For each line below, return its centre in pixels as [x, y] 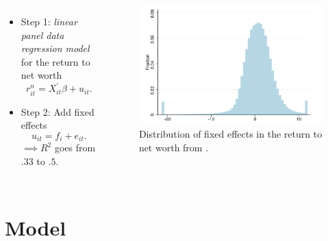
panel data [42, 35]
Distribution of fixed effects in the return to [230, 133]
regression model [55, 48]
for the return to [55, 61]
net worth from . [174, 147]
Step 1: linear [49, 21]
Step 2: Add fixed [58, 111]
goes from [75, 148]
